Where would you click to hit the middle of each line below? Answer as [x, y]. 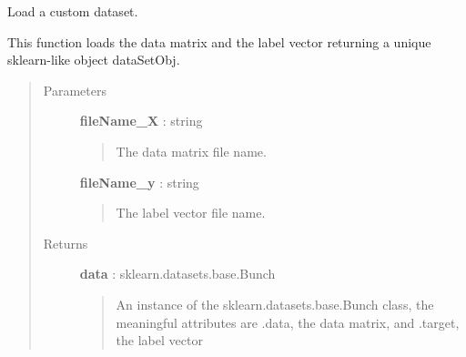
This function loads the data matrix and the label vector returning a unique [219, 41]
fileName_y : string [139, 182]
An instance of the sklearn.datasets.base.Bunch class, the [275, 304]
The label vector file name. [191, 213]
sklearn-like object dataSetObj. [94, 60]
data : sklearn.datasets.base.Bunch [177, 274]
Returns [66, 243]
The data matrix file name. [191, 151]
